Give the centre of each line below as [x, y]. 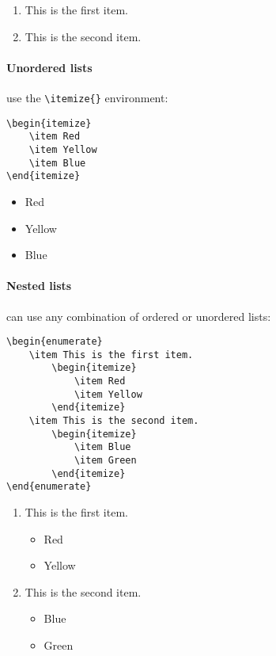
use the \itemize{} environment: [87, 97]
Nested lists [39, 286]
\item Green [105, 460]
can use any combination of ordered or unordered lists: [139, 316]
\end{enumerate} [49, 487]
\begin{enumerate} [55, 342]
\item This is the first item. [111, 355]
